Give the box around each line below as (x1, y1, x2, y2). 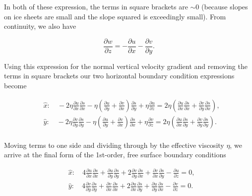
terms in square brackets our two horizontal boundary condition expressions (4, 70, 235, 81)
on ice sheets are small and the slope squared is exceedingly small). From (4, 11, 226, 21)
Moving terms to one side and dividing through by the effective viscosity (4, 139, 224, 150)
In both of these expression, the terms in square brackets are (4, 1, 188, 11)
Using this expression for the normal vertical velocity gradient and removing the (4, 61, 248, 71)
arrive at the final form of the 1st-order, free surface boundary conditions (4, 149, 226, 160)
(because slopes (201, 1, 248, 11)
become (4, 80, 27, 91)
